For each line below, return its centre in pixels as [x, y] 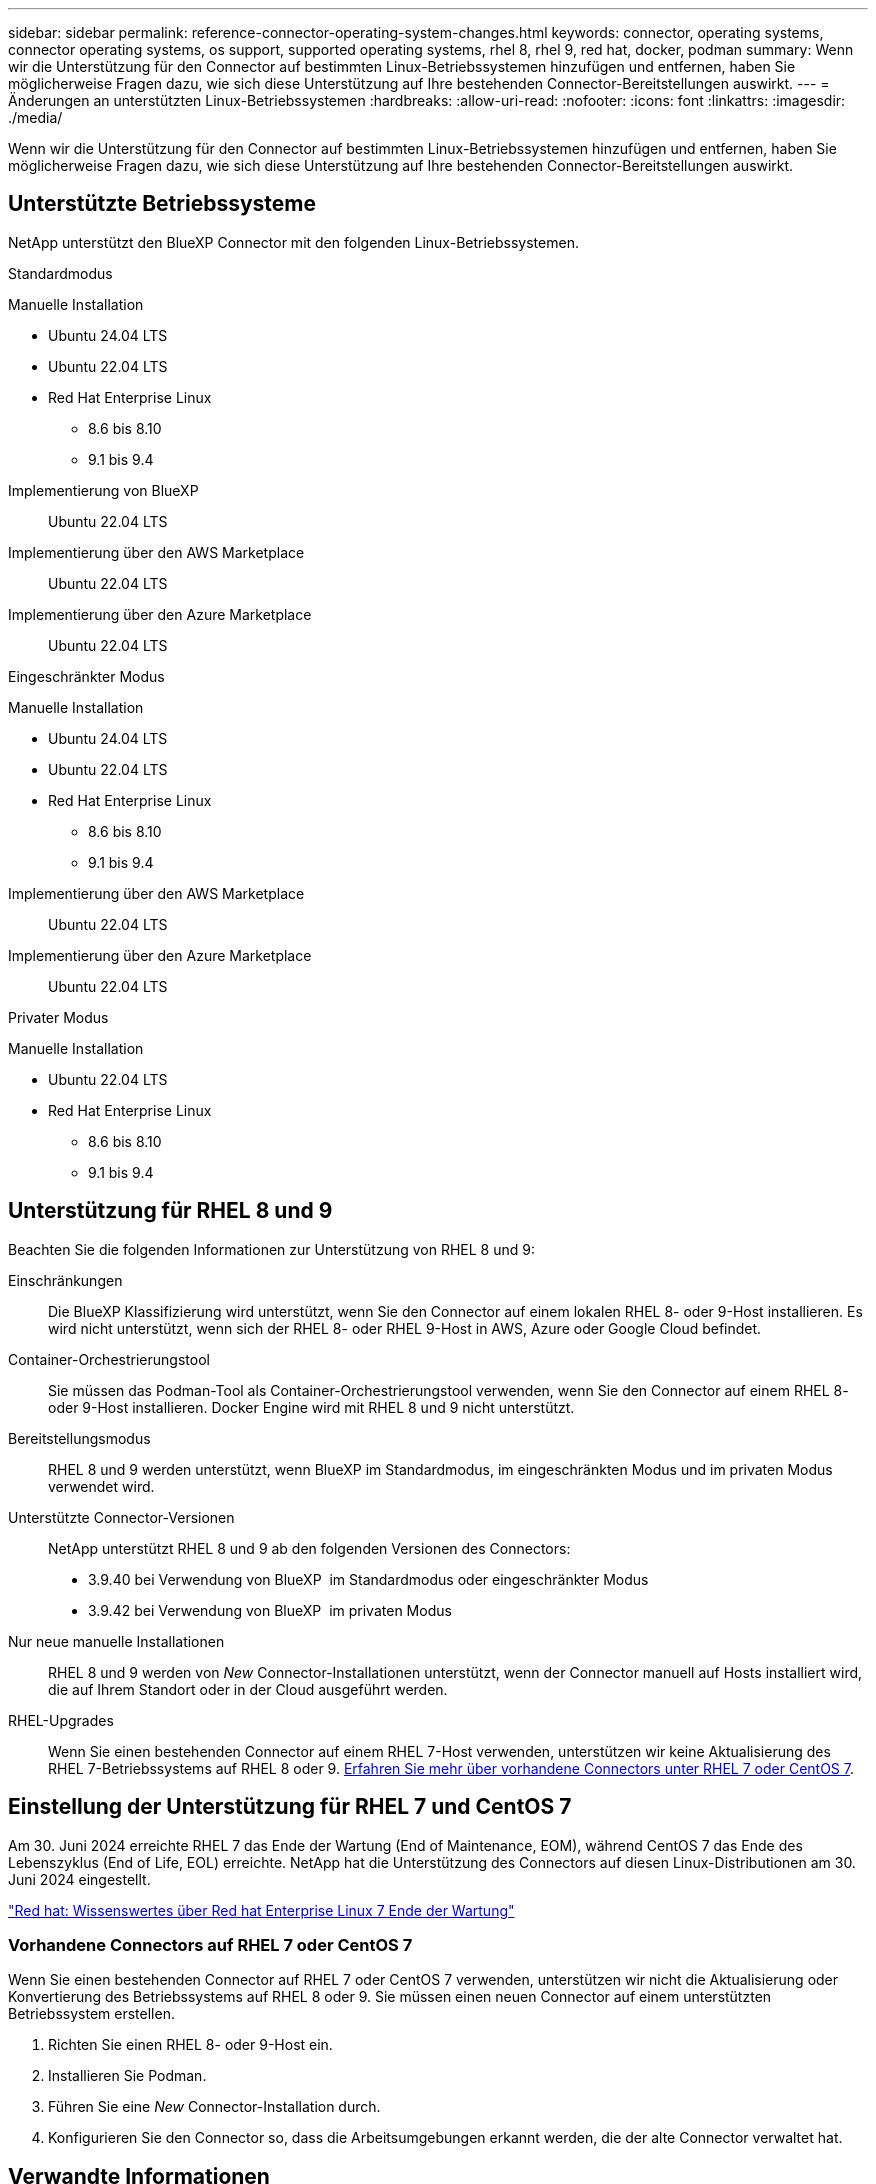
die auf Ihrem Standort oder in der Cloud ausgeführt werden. [248, 1689]
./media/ [35, 117]
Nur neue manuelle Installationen [116, 1641]
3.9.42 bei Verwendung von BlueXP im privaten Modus [270, 1610]
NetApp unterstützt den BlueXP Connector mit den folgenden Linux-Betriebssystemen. [293, 242]
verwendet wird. [101, 1486]
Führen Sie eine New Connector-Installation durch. [214, 2107]
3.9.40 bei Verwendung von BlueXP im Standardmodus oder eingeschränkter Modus [368, 1579]
